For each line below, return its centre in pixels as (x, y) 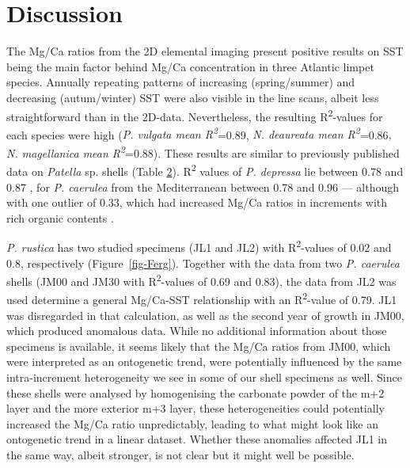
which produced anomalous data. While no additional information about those (197, 331)
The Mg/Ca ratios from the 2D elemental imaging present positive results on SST (205, 51)
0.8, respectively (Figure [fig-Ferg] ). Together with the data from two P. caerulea (203, 263)
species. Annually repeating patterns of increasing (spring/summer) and (181, 82)
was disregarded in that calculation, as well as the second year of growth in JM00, (205, 315)
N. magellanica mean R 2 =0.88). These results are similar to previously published (203, 152)
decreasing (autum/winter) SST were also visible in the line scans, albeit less (193, 97)
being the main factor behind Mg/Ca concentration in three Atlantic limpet (190, 66)
